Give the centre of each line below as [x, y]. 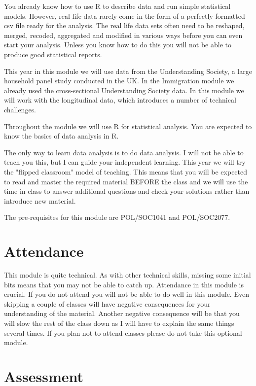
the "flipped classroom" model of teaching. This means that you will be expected [126, 171]
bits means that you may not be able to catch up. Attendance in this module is [124, 284]
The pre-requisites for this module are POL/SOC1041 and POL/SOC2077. [117, 217]
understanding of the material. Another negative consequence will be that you [122, 313]
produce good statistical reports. [53, 54]
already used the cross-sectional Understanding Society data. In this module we [124, 90]
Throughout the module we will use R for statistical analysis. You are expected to [128, 126]
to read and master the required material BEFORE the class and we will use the [126, 181]
